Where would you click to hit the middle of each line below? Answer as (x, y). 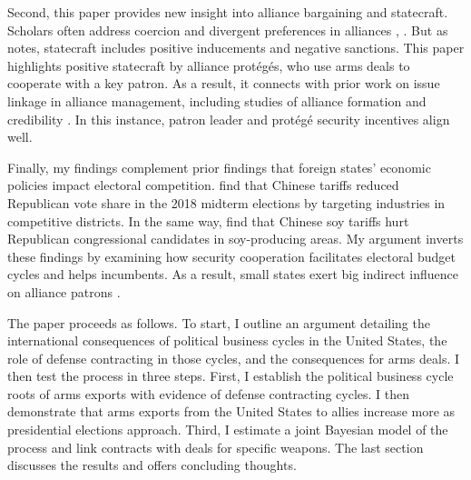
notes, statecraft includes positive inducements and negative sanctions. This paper (236, 48)
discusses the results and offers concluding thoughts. (152, 465)
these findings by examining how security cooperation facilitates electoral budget (231, 256)
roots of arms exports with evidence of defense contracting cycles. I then (209, 393)
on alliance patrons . (64, 291)
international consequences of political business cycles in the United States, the (227, 340)
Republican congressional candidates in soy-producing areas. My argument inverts (235, 239)
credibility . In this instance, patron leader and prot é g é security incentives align (229, 119)
